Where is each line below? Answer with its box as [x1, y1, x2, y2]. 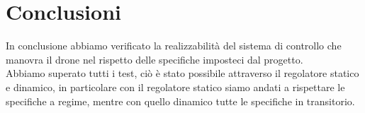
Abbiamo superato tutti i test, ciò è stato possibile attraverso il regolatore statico [6, 66, 359, 81]
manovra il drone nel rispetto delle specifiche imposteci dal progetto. [6, 52, 303, 66]
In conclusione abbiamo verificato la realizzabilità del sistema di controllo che [6, 38, 342, 53]
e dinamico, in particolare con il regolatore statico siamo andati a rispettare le [6, 79, 345, 94]
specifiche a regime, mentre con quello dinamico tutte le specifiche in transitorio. [6, 93, 355, 108]
